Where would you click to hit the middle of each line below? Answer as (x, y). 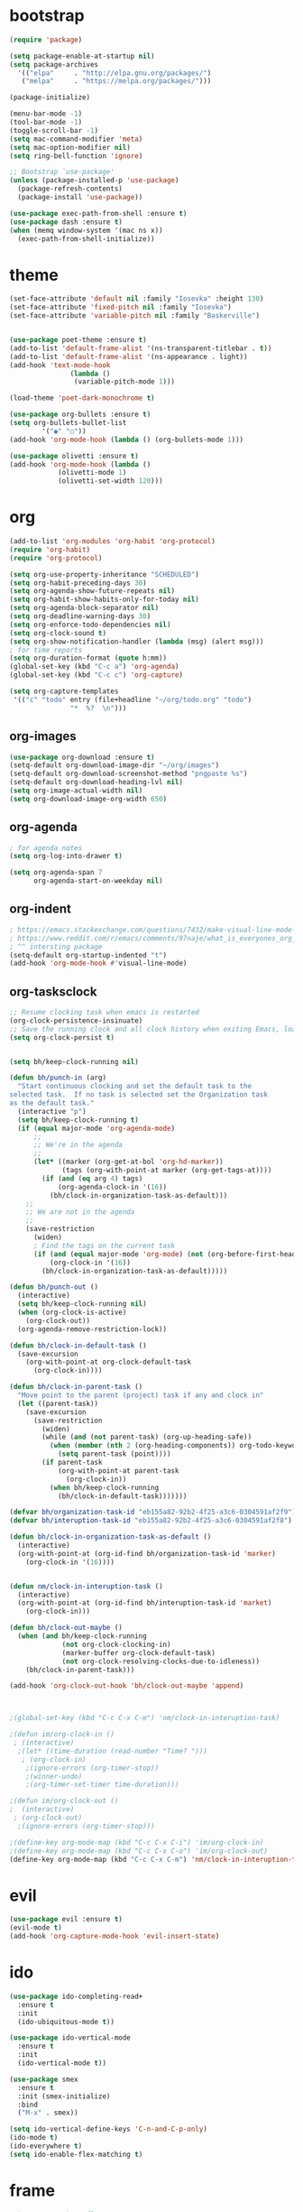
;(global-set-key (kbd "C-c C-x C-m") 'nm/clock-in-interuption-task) (145, 1718)
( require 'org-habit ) (50, 550)
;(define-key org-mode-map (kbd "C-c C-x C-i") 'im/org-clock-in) (137, 1842)
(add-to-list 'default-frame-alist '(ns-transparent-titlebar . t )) (141, 348)
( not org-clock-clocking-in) (116, 1644)
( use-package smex (44, 2079)
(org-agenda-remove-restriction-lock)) (92, 1329)
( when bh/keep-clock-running (104, 1487)
